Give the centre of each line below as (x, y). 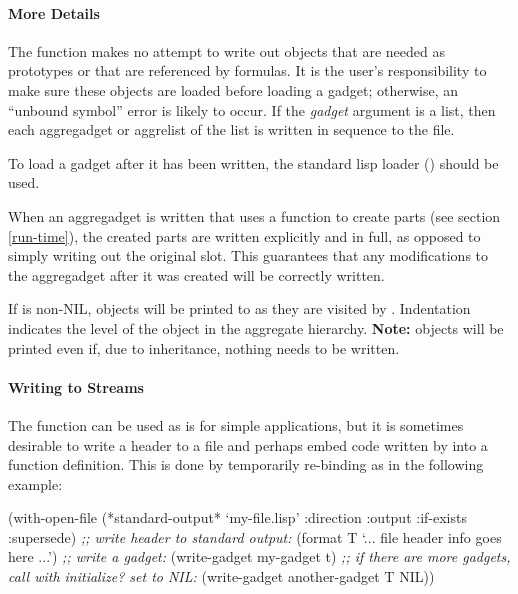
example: (35, 483)
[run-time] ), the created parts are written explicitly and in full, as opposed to (244, 235)
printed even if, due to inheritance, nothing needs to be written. (204, 347)
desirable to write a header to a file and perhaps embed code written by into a (248, 444)
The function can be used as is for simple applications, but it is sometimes (236, 424)
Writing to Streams (76, 386)
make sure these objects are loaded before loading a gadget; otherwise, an (233, 89)
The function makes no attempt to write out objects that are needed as (226, 50)
